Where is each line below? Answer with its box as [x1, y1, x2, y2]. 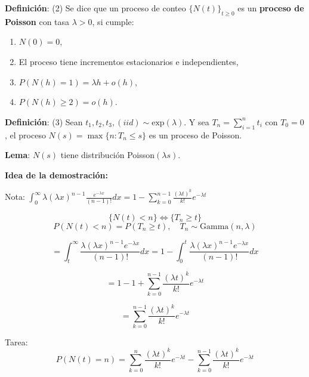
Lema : [5, 149, 30, 161]
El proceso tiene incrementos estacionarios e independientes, [18, 55, 239, 67]
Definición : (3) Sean [5, 115, 83, 128]
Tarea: [5, 335, 28, 348]
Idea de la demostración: [5, 168, 108, 181]
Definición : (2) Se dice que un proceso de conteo [5, 2, 186, 14]
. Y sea [184, 115, 209, 128]
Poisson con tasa [5, 15, 70, 27]
